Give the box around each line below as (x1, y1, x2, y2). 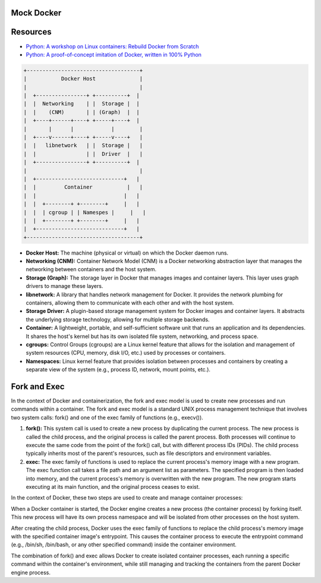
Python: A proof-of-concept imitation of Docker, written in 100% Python (26, 51, 202, 58)
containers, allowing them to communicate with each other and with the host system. (26, 299, 234, 306)
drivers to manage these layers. (26, 283, 103, 290)
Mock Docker (11, 8, 62, 18)
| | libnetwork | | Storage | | (23, 142, 143, 149)
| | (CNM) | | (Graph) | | (23, 108, 140, 116)
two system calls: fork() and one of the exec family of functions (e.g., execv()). (11, 414, 203, 421)
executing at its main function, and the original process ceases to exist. (26, 483, 200, 490)
